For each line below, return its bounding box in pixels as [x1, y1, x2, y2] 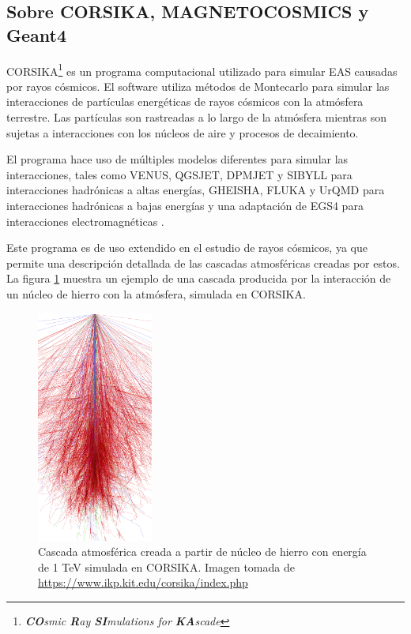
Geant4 [6, 22, 66, 47]
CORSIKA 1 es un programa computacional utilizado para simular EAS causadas [6, 60, 398, 79]
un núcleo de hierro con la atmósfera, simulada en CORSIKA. [6, 285, 306, 302]
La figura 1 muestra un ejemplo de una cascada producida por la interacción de [6, 270, 391, 287]
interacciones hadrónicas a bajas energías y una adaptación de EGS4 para [6, 197, 364, 213]
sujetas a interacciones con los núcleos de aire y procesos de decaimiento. [6, 124, 359, 141]
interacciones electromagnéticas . [6, 212, 164, 229]
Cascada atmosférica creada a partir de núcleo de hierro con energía [38, 543, 367, 560]
